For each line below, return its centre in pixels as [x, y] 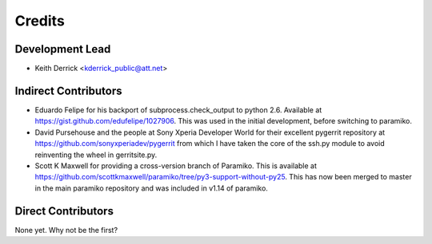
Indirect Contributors [68, 91]
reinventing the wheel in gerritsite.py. [96, 155]
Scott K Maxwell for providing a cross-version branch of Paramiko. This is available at [176, 165]
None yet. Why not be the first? [66, 230]
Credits [40, 21]
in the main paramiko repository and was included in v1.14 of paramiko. [151, 188]
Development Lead [63, 49]
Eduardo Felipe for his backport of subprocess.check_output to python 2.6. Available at [178, 110]
